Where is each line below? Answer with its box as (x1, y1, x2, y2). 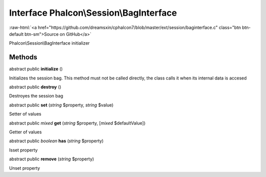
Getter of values (9, 129, 42, 135)
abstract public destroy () (9, 84, 62, 90)
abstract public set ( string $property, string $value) (9, 102, 114, 108)
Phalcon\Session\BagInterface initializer (9, 40, 90, 46)
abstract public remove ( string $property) (9, 156, 95, 162)
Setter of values (9, 111, 41, 117)
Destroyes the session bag (9, 93, 64, 99)
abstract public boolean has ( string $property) (9, 138, 104, 144)
